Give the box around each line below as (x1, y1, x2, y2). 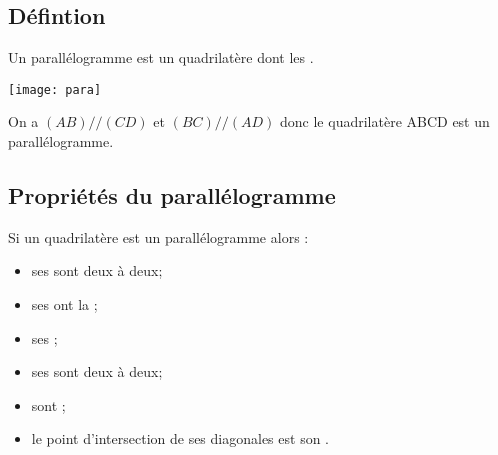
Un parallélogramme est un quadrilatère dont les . (8, 47, 314, 68)
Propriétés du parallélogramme (8, 180, 336, 211)
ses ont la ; (31, 294, 98, 315)
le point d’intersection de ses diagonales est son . (31, 428, 329, 449)
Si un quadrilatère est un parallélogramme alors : (8, 226, 309, 247)
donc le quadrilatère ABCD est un (280, 111, 490, 132)
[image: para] (8, 82, 102, 97)
